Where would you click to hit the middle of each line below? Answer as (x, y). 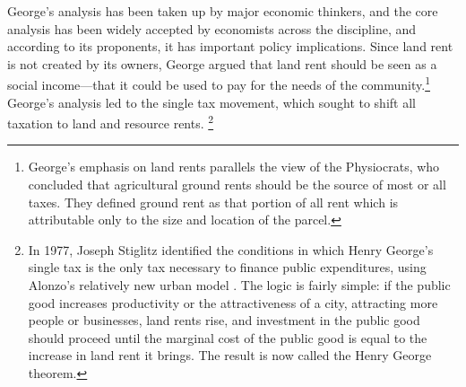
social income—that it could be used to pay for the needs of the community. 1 (219, 84)
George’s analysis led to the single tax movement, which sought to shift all (211, 102)
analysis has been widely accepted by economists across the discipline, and (212, 28)
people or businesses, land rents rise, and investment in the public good (224, 320)
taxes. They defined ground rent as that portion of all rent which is (213, 202)
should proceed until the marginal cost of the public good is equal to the (228, 337)
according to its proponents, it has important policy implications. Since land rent (230, 46)
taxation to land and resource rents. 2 (111, 122)
